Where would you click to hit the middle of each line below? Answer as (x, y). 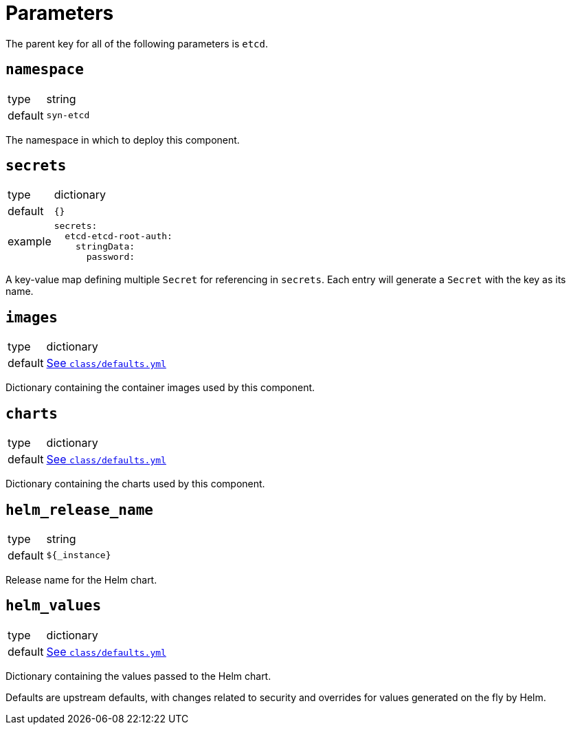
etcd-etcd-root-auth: (119, 236)
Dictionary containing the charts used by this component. (135, 484)
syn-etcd (68, 115)
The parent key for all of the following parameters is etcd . (137, 43)
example (30, 242)
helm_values (54, 606)
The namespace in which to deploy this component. (123, 140)
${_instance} (79, 555)
